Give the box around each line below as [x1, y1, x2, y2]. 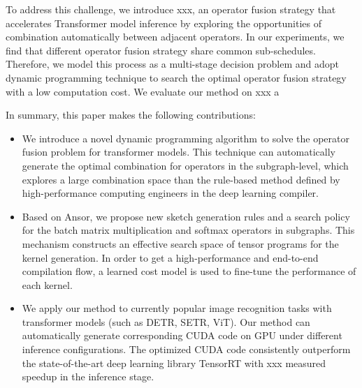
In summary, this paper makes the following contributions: [6, 107, 256, 122]
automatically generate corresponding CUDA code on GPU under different [22, 328, 342, 343]
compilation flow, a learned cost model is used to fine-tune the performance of [22, 264, 356, 278]
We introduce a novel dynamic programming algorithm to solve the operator [22, 130, 349, 145]
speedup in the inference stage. [22, 369, 154, 384]
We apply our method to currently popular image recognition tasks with [22, 301, 332, 315]
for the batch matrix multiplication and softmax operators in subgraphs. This [22, 223, 355, 237]
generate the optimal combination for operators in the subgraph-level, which [22, 158, 349, 172]
